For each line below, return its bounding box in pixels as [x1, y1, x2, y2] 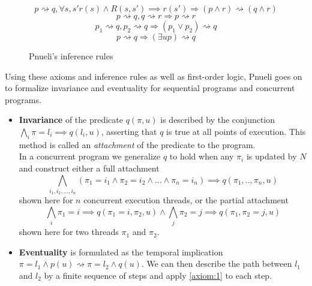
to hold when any [169, 150, 234, 162]
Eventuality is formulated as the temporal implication [19, 245, 223, 258]
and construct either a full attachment [19, 161, 160, 174]
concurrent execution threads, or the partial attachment [83, 194, 289, 206]
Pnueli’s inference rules [29, 50, 113, 62]
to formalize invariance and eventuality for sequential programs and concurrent [5, 82, 295, 94]
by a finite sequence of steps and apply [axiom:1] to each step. [44, 269, 272, 281]
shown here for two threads [19, 225, 119, 238]
